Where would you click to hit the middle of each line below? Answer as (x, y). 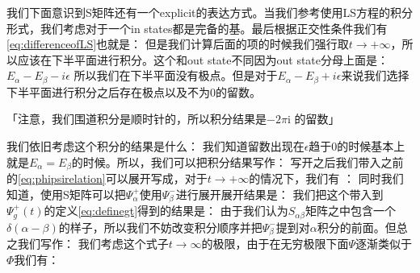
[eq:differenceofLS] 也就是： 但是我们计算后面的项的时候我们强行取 (178, 44)
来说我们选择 (375, 75)
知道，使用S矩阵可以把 (66, 194)
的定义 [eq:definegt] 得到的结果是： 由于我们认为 (166, 211)
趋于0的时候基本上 (357, 146)
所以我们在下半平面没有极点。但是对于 (176, 75)
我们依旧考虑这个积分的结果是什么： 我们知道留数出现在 (155, 146)
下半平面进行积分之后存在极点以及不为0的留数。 (134, 91)
